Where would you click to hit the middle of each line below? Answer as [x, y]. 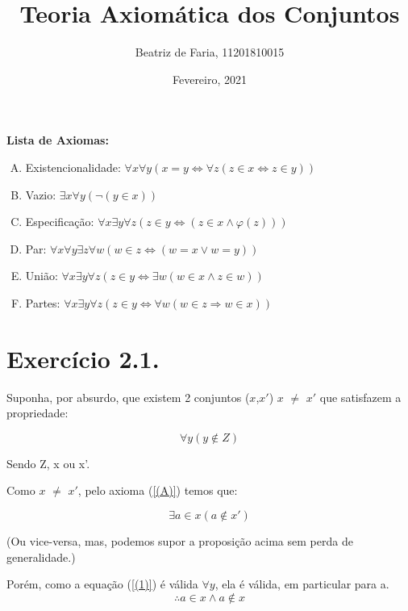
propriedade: [37, 413]
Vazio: [41, 194]
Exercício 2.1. [83, 358]
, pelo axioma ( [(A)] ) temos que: [158, 490]
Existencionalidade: [73, 167]
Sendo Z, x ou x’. [48, 463]
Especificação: [60, 222]
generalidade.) [41, 557]
